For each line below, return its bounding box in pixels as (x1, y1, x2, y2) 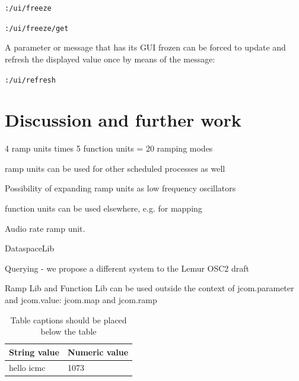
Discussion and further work (5, 108, 241, 132)
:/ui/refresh (5, 75, 56, 84)
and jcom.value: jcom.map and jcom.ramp (5, 294, 157, 306)
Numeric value (67, 345, 129, 358)
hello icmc (9, 361, 46, 373)
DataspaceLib (5, 242, 55, 254)
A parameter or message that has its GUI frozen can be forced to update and (5, 41, 286, 53)
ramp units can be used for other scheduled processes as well (5, 162, 225, 174)
